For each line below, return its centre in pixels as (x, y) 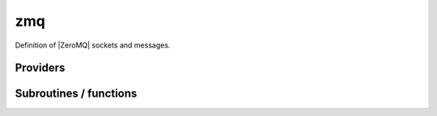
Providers (40, 68)
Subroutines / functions (76, 94)
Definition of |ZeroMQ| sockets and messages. (93, 45)
